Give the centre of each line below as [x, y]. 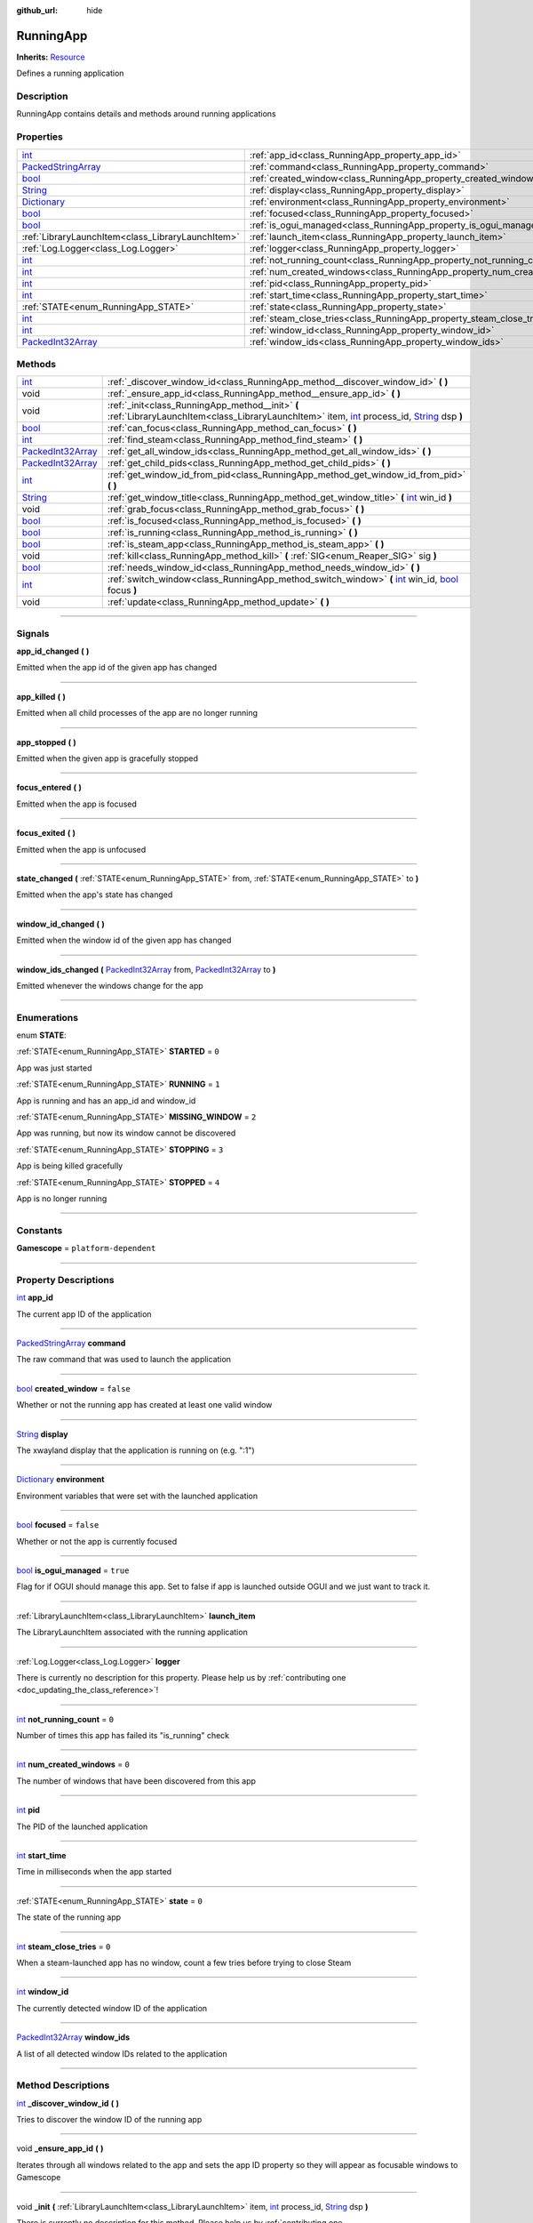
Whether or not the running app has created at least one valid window [144, 1405]
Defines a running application [70, 73]
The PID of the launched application [82, 1826]
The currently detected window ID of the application [112, 2008]
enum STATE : [41, 1035]
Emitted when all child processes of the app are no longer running [137, 713]
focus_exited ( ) [46, 833]
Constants [40, 1230]
